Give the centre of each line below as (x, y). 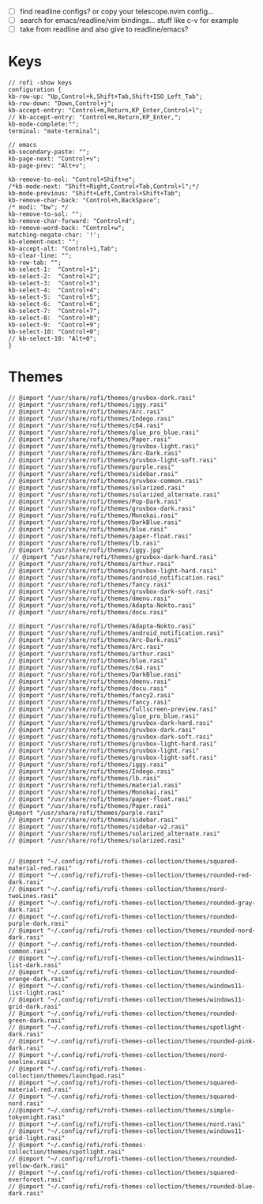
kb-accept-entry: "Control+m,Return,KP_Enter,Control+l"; (105, 111)
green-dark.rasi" (37, 1021)
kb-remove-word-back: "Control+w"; (67, 228)
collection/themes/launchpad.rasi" (67, 1076)
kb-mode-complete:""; (44, 125)
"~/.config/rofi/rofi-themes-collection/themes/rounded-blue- (152, 1187)
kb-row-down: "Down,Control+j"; (61, 104)
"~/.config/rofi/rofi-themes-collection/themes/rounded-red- (150, 876)
